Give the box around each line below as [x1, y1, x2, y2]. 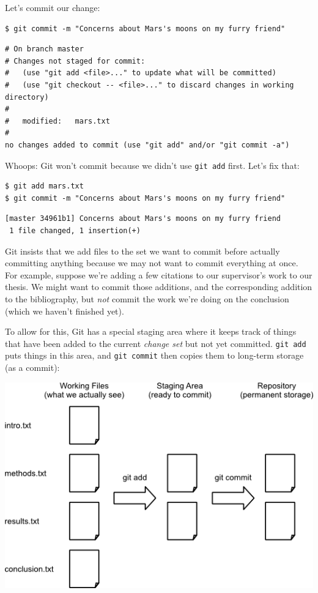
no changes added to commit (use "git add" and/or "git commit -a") [5, 140, 290, 149]
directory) [5, 92, 49, 102]
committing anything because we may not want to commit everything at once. [5, 256, 298, 269]
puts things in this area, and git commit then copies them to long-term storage [5, 349, 304, 362]
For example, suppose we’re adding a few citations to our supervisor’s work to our [5, 268, 312, 281]
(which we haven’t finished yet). [5, 304, 124, 317]
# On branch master [5, 45, 84, 54]
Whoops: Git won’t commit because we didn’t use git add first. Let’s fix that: [5, 159, 300, 171]
